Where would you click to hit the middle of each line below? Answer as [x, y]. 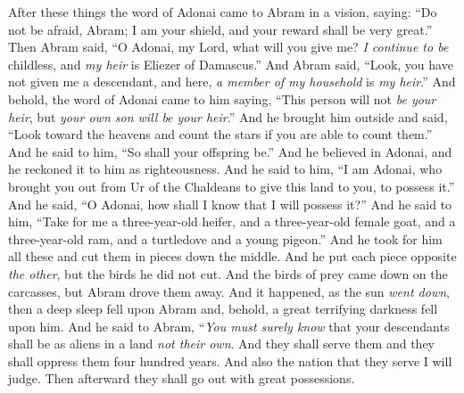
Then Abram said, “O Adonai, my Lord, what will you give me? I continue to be [228, 47]
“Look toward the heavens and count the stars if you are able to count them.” [220, 134]
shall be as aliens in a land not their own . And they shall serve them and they [221, 344]
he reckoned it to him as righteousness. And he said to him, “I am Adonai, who [225, 169]
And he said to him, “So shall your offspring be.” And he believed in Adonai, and [230, 151]
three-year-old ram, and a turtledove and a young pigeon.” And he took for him [225, 238]
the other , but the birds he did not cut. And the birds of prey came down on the [228, 273]
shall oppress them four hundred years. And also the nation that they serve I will [230, 360]
